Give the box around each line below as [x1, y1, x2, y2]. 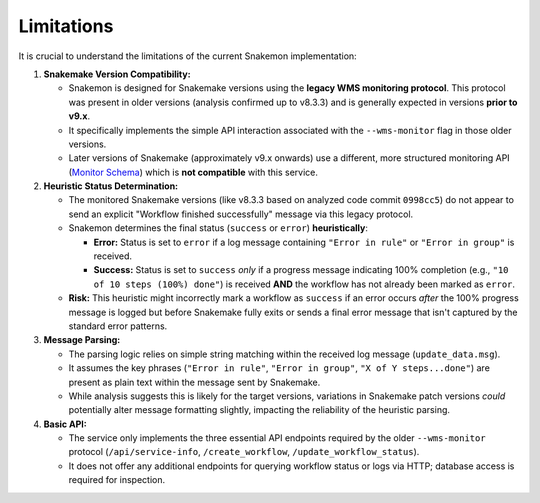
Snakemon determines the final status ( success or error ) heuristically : [68, 222, 369, 234]
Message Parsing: [43, 334, 121, 346]
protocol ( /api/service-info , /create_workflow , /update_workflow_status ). [68, 446, 420, 458]
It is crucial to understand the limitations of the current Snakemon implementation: [18, 50, 357, 62]
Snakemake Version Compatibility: [43, 68, 191, 80]
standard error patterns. [68, 320, 168, 332]
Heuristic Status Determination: [43, 180, 179, 192]
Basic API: [43, 418, 87, 430]
